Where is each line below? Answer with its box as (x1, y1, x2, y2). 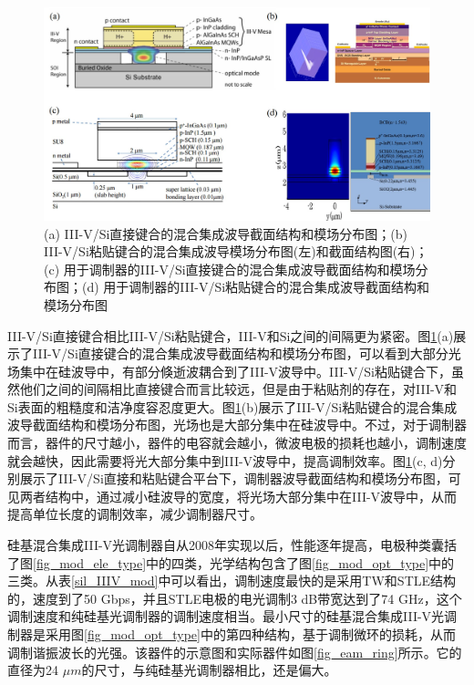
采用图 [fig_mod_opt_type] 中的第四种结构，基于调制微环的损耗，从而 (45, 625, 456, 643)
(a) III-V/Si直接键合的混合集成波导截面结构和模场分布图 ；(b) (44, 223, 408, 243)
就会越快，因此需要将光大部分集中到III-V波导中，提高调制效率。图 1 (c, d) (7, 451, 443, 470)
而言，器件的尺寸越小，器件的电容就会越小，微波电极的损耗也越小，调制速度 (7, 433, 467, 452)
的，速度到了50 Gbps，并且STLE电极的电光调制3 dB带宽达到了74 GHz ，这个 (7, 588, 462, 607)
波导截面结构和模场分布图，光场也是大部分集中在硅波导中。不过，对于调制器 (7, 415, 467, 434)
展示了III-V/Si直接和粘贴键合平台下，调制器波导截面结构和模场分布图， (19, 469, 448, 488)
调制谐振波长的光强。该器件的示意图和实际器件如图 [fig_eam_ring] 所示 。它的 (7, 642, 462, 661)
